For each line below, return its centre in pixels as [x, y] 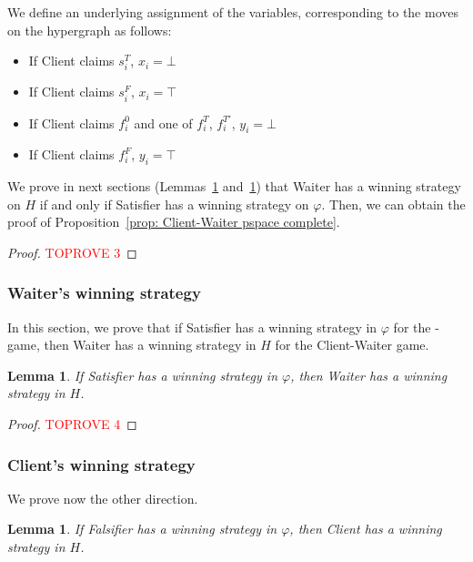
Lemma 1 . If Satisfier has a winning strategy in [143, 375]
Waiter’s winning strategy [104, 293]
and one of [163, 123]
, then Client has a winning [366, 529]
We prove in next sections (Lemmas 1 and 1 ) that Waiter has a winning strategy [234, 186]
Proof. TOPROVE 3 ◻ [72, 252]
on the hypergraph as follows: [90, 30]
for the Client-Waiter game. [352, 345]
